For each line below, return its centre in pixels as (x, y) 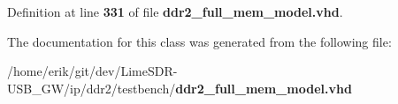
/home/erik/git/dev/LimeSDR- (92, 71)
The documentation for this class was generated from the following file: (199, 41)
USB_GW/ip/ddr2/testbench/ (92, 88)
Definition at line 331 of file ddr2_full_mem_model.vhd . (175, 11)
